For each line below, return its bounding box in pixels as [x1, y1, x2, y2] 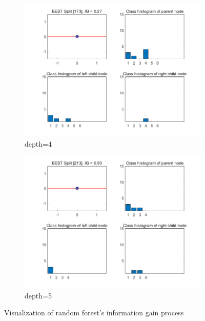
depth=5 [25, 290, 52, 300]
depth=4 [25, 138, 52, 149]
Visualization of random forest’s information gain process [4, 307, 184, 318]
